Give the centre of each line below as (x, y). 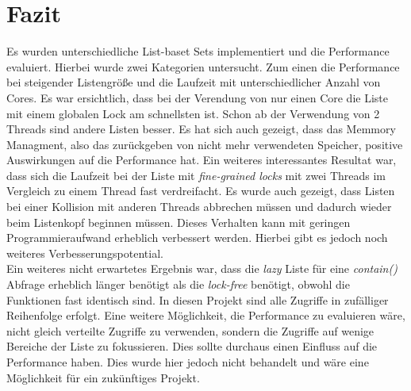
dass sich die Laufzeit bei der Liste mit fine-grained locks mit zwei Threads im (196, 175)
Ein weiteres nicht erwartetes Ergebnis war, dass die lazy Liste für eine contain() (202, 268)
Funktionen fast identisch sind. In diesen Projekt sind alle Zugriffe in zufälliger (198, 299)
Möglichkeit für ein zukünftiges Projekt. (103, 377)
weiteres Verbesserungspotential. (85, 253)
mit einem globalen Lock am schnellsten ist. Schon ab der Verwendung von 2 (193, 113)
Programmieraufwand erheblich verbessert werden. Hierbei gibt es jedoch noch (197, 238)
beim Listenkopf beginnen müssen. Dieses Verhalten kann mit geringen (179, 222)
